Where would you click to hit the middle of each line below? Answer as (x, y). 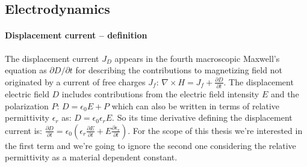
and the (285, 94)
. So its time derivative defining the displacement (202, 117)
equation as (26, 70)
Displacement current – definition (76, 35)
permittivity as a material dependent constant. (91, 157)
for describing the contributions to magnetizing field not (179, 70)
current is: (23, 130)
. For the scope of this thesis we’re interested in (215, 130)
